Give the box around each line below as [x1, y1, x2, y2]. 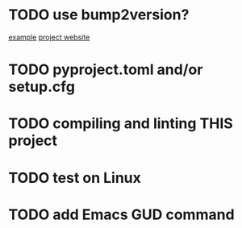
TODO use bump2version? [8, 6, 190, 24]
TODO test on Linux [8, 168, 141, 187]
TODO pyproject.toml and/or [8, 60, 203, 79]
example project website [8, 32, 90, 42]
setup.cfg [8, 78, 75, 96]
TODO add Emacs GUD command [8, 205, 236, 223]
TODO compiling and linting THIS [8, 114, 234, 133]
